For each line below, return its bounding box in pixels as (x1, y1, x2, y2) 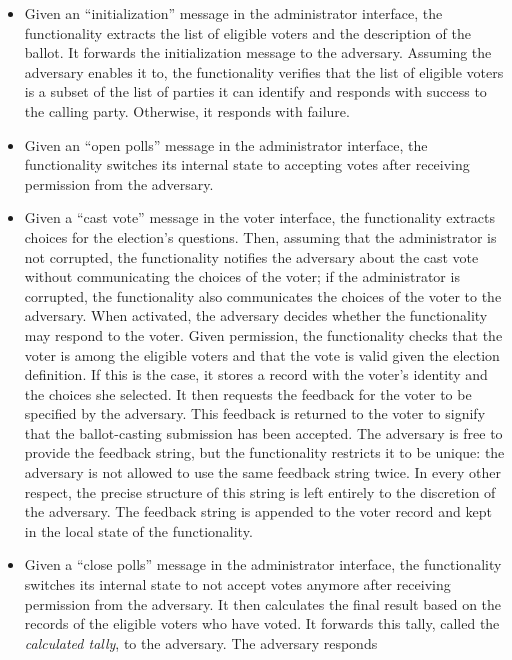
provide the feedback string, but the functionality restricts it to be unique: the (24, 442, 505, 463)
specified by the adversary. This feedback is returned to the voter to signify (24, 403, 486, 424)
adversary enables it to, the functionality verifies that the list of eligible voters (24, 61, 504, 82)
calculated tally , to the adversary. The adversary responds (24, 632, 378, 653)
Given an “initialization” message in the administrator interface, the (24, 3, 443, 23)
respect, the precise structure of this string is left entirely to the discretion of (24, 481, 496, 502)
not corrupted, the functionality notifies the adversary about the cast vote (24, 246, 479, 267)
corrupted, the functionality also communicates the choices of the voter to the (24, 285, 502, 306)
